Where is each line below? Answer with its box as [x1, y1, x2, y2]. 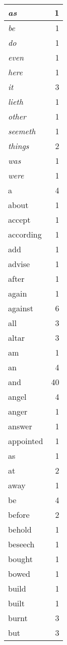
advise [8, 258, 30, 270]
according [8, 228, 42, 240]
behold [8, 523, 32, 535]
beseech [8, 538, 35, 550]
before [8, 509, 30, 520]
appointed [8, 435, 43, 447]
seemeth [8, 125, 36, 137]
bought [8, 553, 33, 565]
